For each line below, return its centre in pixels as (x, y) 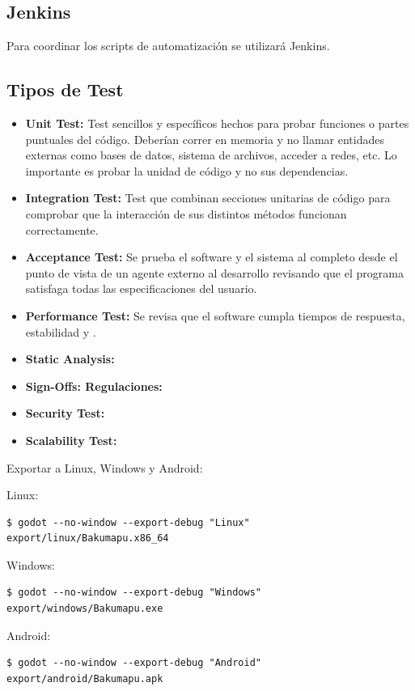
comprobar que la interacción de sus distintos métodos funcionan (186, 213)
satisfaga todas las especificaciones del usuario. (141, 288)
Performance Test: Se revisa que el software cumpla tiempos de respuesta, (215, 315)
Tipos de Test (65, 89)
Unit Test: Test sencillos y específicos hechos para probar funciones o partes (217, 123)
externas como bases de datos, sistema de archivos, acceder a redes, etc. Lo (211, 155)
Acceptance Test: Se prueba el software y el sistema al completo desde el (212, 257)
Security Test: (65, 413)
